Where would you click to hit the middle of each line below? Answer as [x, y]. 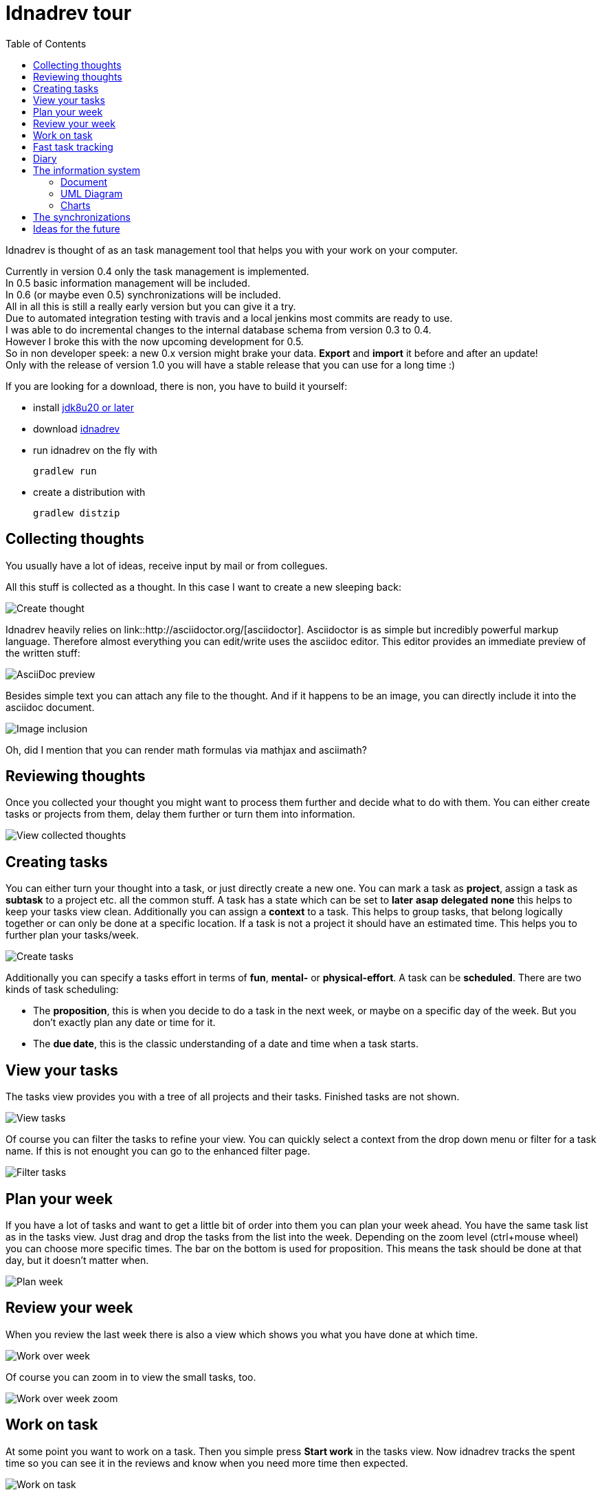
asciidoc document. [50, 707]
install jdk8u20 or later [83, 407]
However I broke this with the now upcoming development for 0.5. [155, 341]
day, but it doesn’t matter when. [77, 1260]
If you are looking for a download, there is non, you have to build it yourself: [177, 386]
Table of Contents [46, 43]
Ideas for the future [77, 228]
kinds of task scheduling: [62, 990]
